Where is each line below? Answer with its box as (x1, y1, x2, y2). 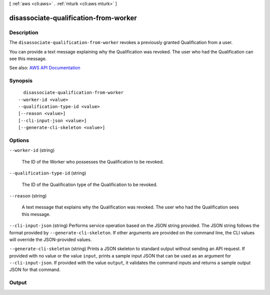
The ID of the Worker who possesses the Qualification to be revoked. (21, 158, 164, 164)
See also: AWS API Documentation (9, 65, 80, 71)
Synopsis (9, 77, 32, 84)
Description (9, 29, 38, 36)
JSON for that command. (9, 266, 61, 272)
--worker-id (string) (9, 147, 55, 153)
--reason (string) (9, 192, 47, 198)
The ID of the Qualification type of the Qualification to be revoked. (21, 181, 157, 187)
